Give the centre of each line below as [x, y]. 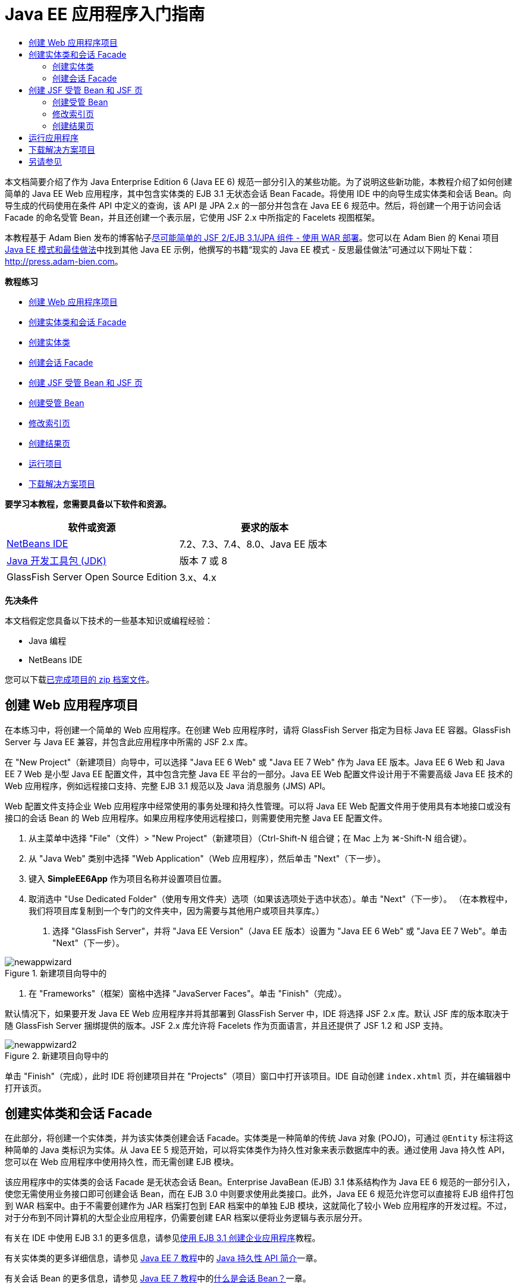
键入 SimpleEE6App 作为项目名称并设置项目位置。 [128, 878]
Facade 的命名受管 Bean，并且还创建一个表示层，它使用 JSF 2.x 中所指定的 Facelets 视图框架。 [192, 217]
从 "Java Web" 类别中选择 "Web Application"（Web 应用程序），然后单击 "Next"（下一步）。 [207, 858]
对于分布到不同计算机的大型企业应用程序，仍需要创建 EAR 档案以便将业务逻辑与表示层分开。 [186, 1218]
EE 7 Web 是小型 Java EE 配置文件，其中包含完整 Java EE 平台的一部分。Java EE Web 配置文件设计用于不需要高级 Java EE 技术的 [259, 774]
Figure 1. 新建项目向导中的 [56, 973]
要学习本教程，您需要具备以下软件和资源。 [88, 504]
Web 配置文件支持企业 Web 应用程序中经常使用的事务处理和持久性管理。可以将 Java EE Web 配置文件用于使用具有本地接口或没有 [258, 806]
